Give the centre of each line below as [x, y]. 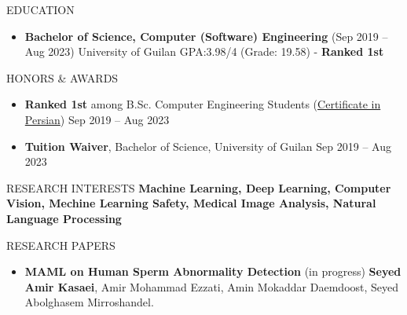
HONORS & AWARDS [62, 77]
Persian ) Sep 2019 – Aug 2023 [97, 119]
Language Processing [64, 218]
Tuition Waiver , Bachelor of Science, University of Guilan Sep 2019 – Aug [208, 146]
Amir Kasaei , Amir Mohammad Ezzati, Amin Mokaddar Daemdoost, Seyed [212, 286]
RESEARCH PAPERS [61, 245]
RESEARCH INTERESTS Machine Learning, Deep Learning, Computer [199, 187]
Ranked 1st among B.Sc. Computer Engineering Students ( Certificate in [203, 104]
